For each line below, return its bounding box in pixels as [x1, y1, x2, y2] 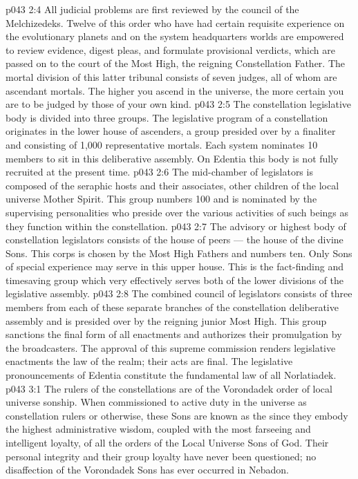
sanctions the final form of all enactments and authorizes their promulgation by [6, 327, 342, 341]
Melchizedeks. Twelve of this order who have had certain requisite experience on [6, 15, 345, 30]
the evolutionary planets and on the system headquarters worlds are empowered [6, 29, 344, 44]
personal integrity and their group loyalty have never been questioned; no [6, 449, 317, 463]
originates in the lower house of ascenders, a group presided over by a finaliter [6, 124, 336, 138]
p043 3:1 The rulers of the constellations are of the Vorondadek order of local [6, 381, 332, 395]
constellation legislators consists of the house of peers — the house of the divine [6, 232, 343, 247]
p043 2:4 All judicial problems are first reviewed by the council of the [6, 2, 299, 16]
